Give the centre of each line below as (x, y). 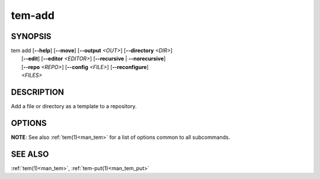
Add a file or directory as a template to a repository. (74, 106)
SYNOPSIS (31, 36)
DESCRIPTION (38, 92)
